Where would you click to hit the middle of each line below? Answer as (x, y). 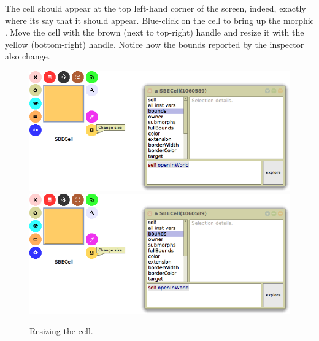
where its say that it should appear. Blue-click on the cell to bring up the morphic (159, 20)
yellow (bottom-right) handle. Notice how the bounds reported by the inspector (155, 44)
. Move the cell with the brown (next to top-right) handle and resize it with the (155, 32)
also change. (28, 56)
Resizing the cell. (61, 331)
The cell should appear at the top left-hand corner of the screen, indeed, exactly (156, 8)
